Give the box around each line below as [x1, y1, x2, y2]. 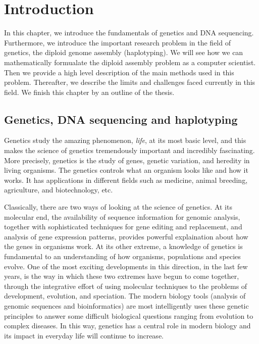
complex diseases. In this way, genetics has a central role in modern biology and [4, 320, 251, 331]
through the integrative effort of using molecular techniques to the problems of [4, 280, 247, 291]
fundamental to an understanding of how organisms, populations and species [4, 251, 241, 262]
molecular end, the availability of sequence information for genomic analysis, [4, 211, 240, 222]
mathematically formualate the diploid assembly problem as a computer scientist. [4, 57, 256, 67]
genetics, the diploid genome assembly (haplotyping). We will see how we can [4, 47, 243, 58]
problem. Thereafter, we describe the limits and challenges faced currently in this [4, 77, 255, 87]
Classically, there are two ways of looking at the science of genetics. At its [4, 202, 232, 212]
